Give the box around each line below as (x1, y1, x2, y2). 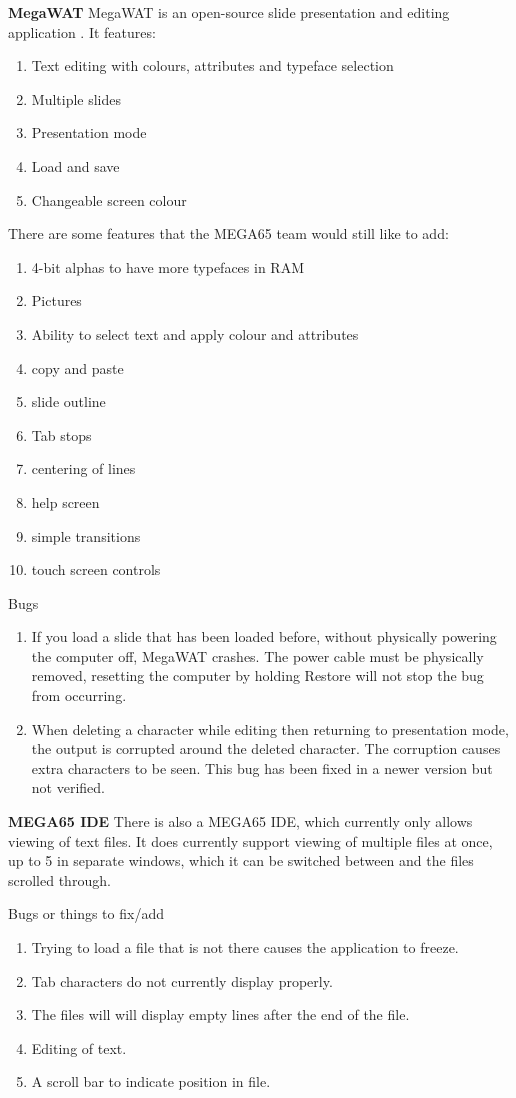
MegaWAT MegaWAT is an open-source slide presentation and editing (8, 2, 450, 22)
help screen (31, 491, 100, 512)
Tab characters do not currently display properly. (31, 970, 333, 991)
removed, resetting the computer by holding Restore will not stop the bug (31, 665, 484, 686)
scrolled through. (8, 869, 111, 890)
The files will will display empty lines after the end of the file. (31, 1004, 410, 1025)
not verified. (31, 777, 105, 798)
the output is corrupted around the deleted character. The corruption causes (31, 738, 501, 759)
